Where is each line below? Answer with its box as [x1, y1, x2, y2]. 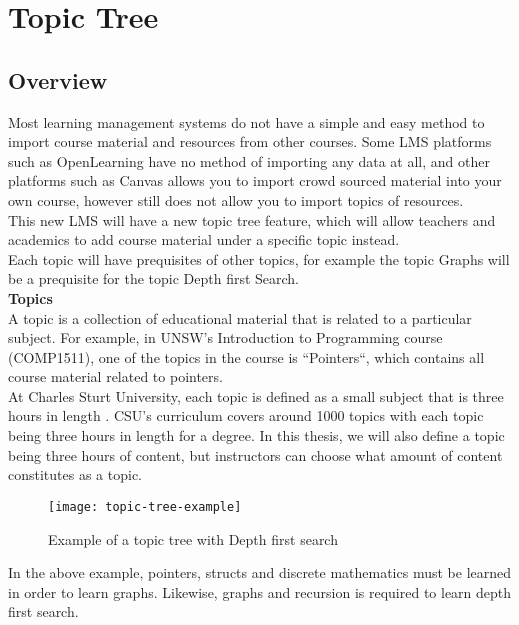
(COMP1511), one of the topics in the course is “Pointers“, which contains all [8, 346, 485, 367]
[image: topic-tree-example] [48, 499, 242, 514]
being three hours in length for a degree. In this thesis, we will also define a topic [8, 425, 505, 446]
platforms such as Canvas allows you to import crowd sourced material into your [8, 170, 502, 191]
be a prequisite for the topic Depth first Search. [8, 268, 300, 289]
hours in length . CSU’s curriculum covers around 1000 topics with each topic [8, 405, 484, 426]
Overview [8, 64, 108, 95]
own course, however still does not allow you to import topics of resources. [8, 189, 464, 210]
